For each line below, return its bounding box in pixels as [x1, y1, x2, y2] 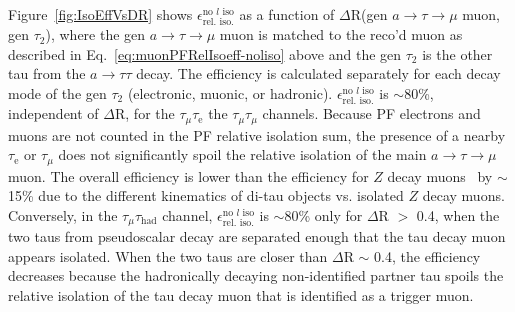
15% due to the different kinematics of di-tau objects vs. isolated [8, 185, 404, 206]
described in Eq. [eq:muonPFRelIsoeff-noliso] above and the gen [8, 43, 402, 64]
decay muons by [387, 165, 493, 186]
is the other [422, 43, 493, 64]
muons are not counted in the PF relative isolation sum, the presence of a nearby [8, 124, 506, 145]
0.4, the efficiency [374, 245, 481, 266]
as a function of [239, 4, 335, 24]
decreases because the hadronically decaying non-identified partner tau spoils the [8, 265, 504, 286]
